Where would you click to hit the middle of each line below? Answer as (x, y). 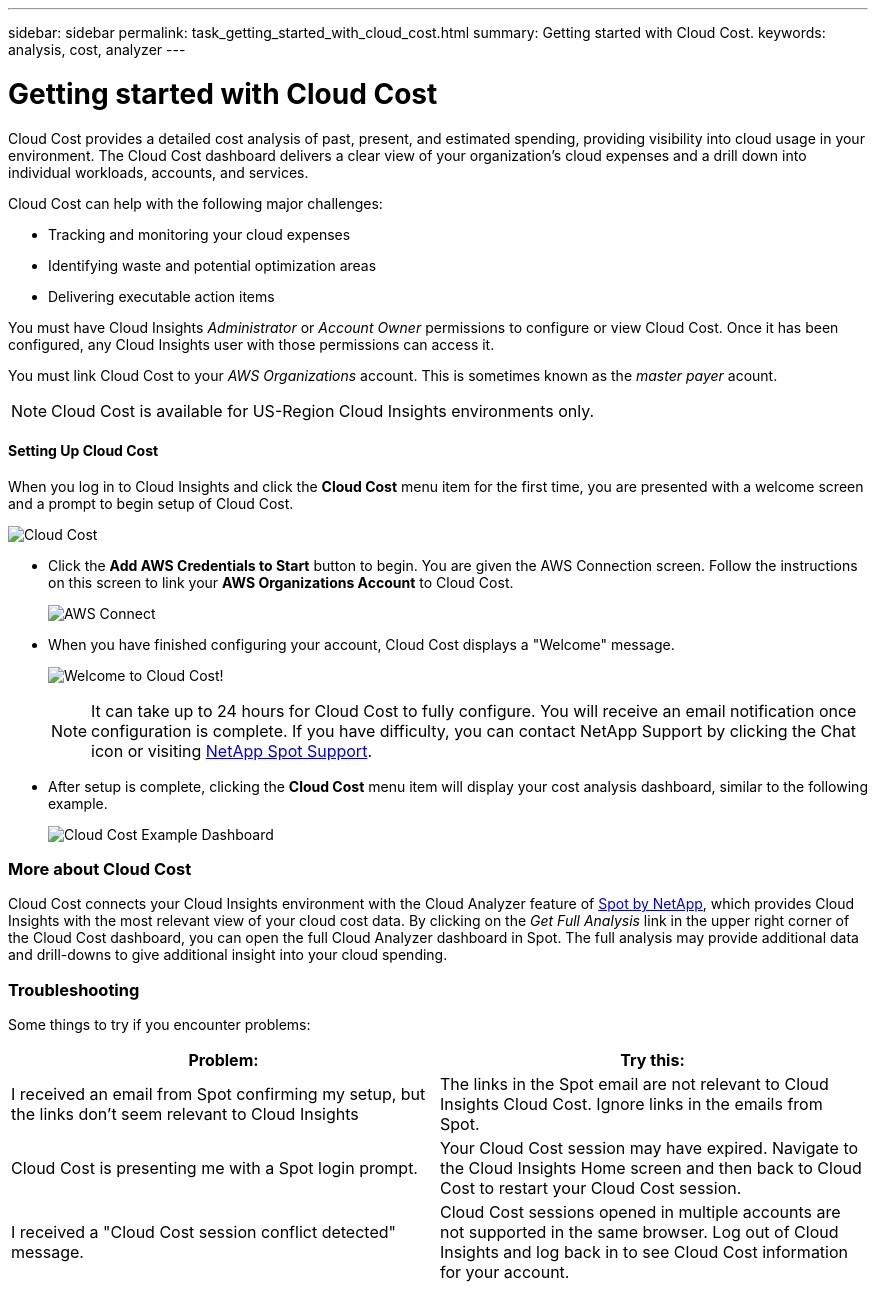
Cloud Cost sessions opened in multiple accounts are (640, 1212)
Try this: (652, 1060)
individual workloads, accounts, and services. (158, 172)
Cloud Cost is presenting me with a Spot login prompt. (214, 1168)
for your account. (505, 1272)
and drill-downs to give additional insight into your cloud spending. (228, 955)
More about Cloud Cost (100, 869)
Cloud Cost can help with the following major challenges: (195, 203)
